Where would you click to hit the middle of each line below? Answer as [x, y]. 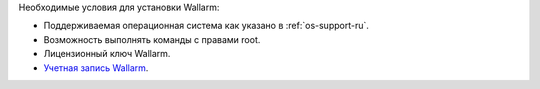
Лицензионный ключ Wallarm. [107, 54]
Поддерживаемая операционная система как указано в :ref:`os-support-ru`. [206, 26]
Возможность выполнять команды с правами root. [152, 39]
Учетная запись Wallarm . [96, 67]
